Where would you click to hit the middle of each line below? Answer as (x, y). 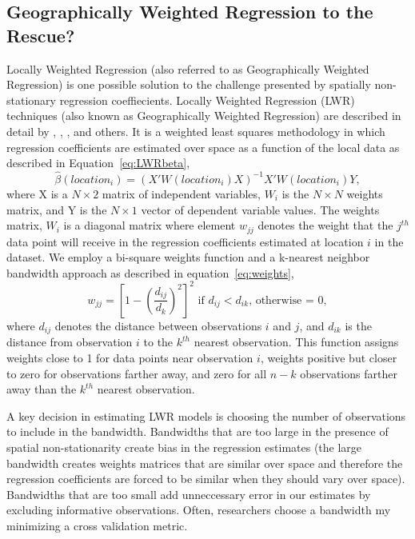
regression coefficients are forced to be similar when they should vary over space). (206, 479)
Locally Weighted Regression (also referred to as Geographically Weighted (188, 68)
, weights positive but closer (329, 357)
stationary (31, 100)
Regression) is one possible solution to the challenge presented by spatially (189, 84)
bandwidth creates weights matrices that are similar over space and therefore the (205, 463)
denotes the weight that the (325, 225)
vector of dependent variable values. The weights (260, 209)
